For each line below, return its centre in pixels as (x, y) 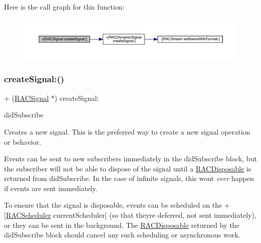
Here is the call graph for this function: (64, 7)
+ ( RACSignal (26, 98)
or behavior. (23, 141)
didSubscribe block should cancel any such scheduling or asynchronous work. (122, 235)
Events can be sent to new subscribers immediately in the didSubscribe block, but (130, 159)
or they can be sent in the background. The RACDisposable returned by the (122, 225)
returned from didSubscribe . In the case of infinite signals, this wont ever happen (129, 178)
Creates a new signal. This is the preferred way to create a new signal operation (127, 131)
